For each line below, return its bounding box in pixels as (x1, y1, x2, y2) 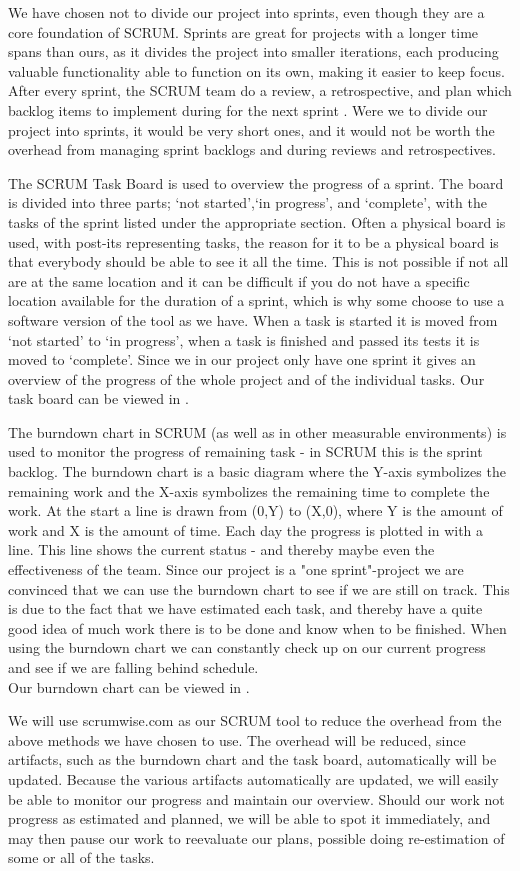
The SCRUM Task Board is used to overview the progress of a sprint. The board (8, 172, 504, 193)
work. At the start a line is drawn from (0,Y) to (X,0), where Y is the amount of (8, 500, 503, 521)
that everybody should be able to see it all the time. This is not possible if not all (8, 251, 509, 272)
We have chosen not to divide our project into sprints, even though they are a (8, 2, 485, 22)
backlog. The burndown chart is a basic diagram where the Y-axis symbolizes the (8, 461, 506, 482)
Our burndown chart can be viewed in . (8, 676, 250, 697)
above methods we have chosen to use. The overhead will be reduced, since (8, 729, 466, 750)
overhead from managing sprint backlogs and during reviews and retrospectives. (8, 139, 496, 160)
